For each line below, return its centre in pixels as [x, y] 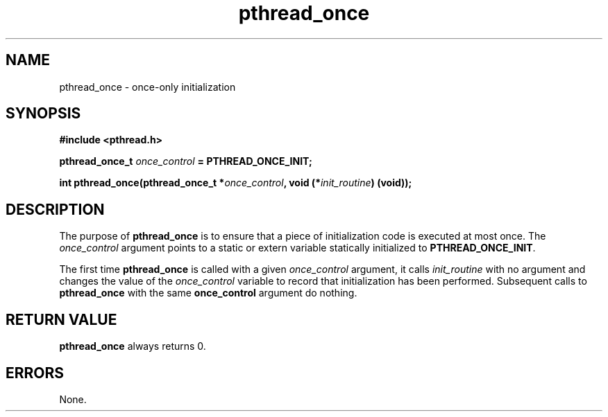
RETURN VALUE [61, 319]
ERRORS [35, 373]
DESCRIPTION [55, 209]
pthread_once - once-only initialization [147, 87]
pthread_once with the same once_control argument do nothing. [208, 293]
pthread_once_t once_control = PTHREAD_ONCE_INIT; [186, 161]
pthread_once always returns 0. [133, 346]
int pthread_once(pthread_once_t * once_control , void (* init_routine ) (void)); [236, 183]
